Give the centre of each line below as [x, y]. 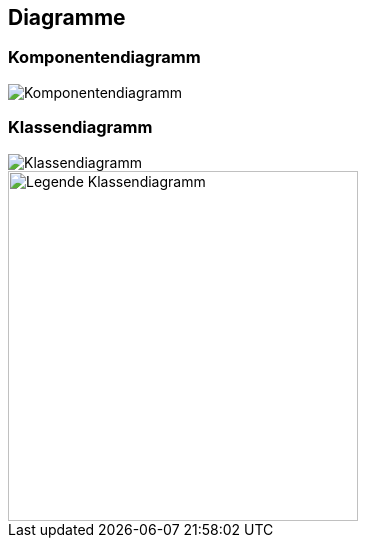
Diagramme [67, 17]
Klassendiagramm [80, 127]
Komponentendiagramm [104, 57]
